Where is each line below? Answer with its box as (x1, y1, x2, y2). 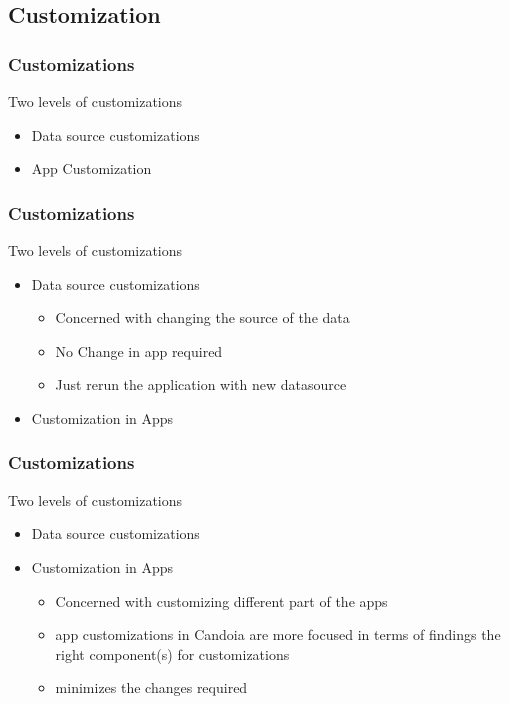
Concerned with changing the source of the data (55, 307, 350, 328)
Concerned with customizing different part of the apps (55, 590, 388, 611)
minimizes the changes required (55, 677, 248, 698)
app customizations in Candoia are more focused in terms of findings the (55, 624, 501, 645)
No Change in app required (55, 340, 223, 361)
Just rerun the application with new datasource (55, 374, 347, 395)
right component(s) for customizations (55, 643, 290, 664)
